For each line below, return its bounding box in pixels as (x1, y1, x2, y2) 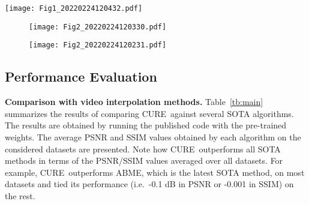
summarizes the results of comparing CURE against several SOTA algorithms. (5, 107, 294, 119)
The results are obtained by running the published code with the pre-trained (5, 119, 287, 131)
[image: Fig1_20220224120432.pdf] (5, 4, 143, 13)
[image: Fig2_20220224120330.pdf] (29, 22, 167, 31)
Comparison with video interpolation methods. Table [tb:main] (5, 95, 263, 108)
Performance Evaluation (5, 67, 157, 86)
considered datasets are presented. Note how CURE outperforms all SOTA (5, 142, 281, 155)
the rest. (5, 189, 35, 202)
